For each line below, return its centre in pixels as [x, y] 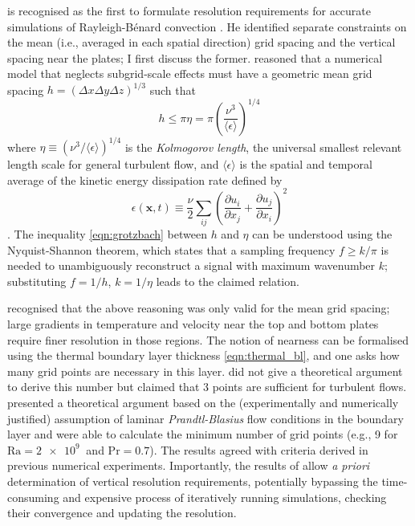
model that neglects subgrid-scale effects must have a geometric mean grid [190, 73]
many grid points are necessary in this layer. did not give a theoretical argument [205, 371]
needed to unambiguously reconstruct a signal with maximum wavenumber [191, 265]
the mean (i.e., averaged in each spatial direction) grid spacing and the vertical [201, 42]
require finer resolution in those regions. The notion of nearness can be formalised [208, 339]
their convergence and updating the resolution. [122, 513]
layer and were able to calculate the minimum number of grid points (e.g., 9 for [203, 434]
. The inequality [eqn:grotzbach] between [107, 234]
